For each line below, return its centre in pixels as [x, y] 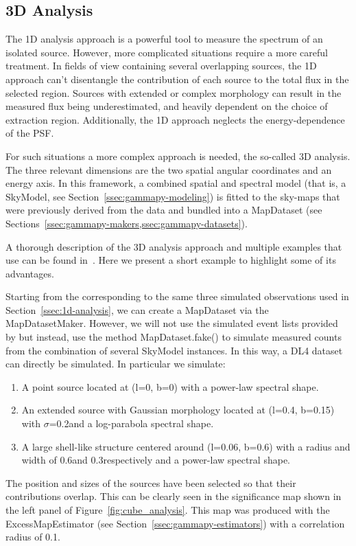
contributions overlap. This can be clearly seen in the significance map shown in [174, 496]
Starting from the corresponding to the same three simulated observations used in [177, 296]
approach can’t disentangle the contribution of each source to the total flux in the [177, 79]
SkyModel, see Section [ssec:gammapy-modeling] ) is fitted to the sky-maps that [173, 196]
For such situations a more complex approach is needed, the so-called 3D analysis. [178, 156]
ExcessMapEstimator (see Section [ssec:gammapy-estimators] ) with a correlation [175, 523]
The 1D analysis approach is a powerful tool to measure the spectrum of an [164, 39]
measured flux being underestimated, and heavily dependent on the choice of [167, 106]
